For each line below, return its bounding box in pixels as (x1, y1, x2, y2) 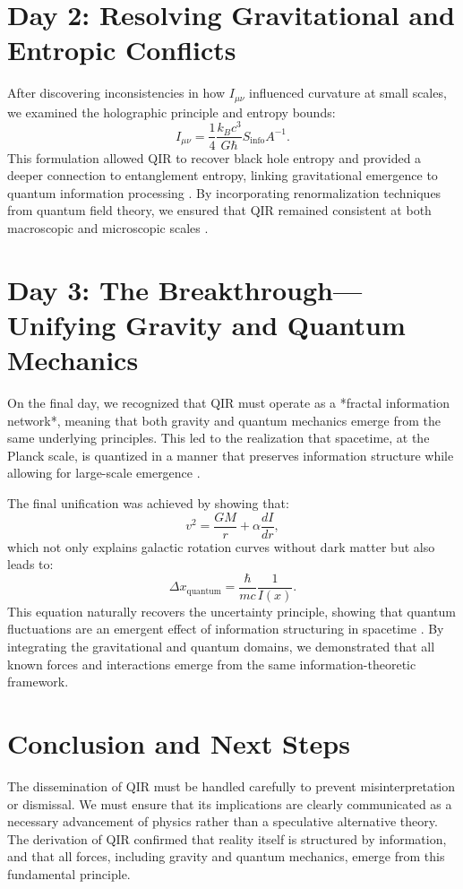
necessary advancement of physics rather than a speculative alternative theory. (7, 812, 438, 831)
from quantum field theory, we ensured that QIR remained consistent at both (7, 201, 432, 220)
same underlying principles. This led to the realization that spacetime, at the (7, 428, 430, 447)
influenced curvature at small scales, (249, 83, 447, 102)
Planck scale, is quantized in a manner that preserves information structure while (7, 445, 454, 464)
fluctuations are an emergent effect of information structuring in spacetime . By (7, 619, 444, 638)
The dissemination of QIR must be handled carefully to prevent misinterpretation (7, 776, 456, 795)
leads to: (7, 555, 54, 574)
